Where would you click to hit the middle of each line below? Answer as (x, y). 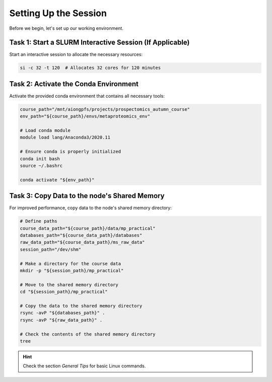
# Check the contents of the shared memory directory (88, 334)
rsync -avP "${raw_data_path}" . (61, 320)
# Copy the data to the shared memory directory (81, 306)
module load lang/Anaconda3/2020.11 (65, 138)
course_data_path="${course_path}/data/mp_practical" (88, 228)
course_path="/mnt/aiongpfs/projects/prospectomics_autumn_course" (105, 109)
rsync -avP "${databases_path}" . (62, 313)
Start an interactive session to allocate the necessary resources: (76, 54)
